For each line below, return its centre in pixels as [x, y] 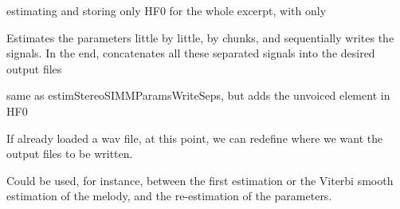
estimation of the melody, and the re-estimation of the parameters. [169, 196]
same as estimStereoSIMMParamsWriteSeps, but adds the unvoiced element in [198, 95]
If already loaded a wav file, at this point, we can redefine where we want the [195, 138]
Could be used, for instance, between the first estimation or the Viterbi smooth [200, 180]
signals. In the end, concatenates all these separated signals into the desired [191, 53]
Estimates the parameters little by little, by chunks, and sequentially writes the [200, 37]
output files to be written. [70, 154]
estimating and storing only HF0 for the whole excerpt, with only [167, 10]
